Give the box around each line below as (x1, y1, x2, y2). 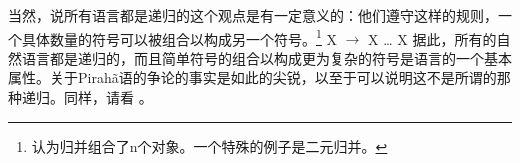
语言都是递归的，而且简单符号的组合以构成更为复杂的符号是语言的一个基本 (21, 47, 512, 68)
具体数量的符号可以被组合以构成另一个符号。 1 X (21, 25, 338, 49)
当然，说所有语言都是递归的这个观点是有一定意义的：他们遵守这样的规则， (8, 5, 498, 25)
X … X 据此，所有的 (368, 28, 497, 49)
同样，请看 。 (63, 87, 153, 108)
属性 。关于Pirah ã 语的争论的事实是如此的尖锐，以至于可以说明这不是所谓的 (8, 67, 497, 88)
